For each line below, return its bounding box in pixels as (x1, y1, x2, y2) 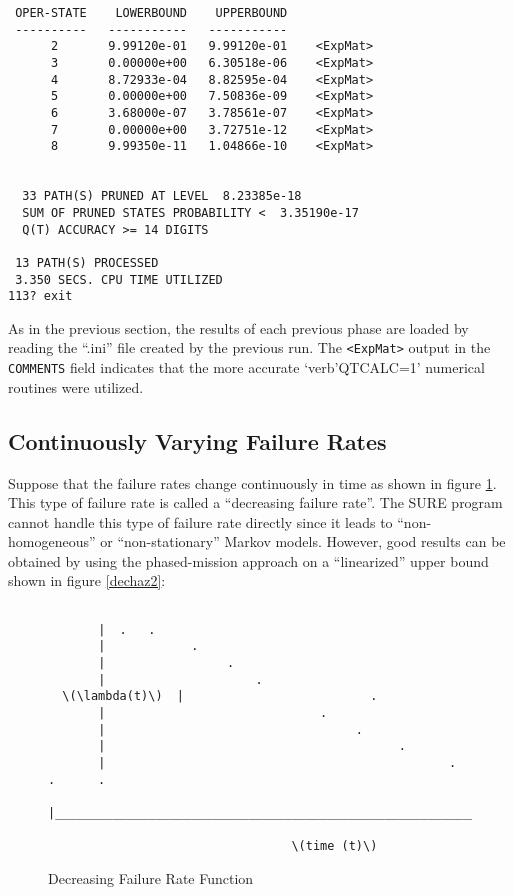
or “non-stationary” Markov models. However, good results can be (100, 531, 506, 552)
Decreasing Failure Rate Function (48, 867, 254, 888)
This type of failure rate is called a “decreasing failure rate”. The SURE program (8, 492, 503, 513)
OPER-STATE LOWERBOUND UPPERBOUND (15, 6, 288, 20)
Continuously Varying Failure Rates (8, 425, 387, 456)
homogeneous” (8, 531, 96, 552)
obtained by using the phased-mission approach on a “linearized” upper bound (8, 550, 489, 571)
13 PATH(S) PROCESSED (15, 255, 159, 270)
